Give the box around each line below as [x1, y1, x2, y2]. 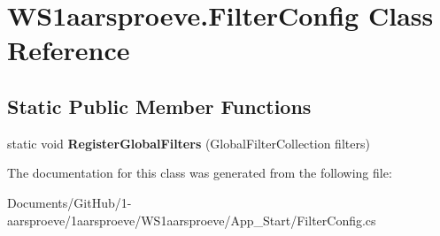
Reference [7, 32, 130, 68]
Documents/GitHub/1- [7, 193, 132, 211]
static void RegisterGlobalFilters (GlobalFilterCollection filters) [7, 133, 370, 152]
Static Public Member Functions [7, 92, 312, 119]
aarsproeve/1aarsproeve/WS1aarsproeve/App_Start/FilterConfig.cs [7, 210, 376, 229]
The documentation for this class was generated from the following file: [7, 164, 392, 182]
